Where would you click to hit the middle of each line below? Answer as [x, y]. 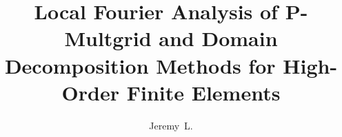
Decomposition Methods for [140, 65]
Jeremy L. [171, 125]
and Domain [218, 38]
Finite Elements [203, 92]
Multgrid [108, 38]
